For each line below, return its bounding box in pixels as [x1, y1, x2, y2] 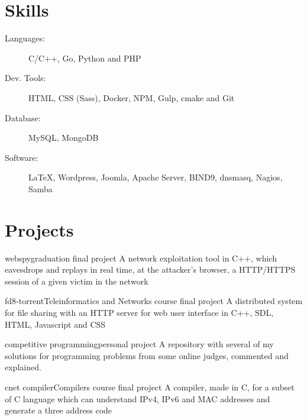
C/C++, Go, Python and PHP [28, 51, 141, 64]
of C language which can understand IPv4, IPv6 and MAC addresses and [5, 392, 270, 405]
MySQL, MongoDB [28, 131, 99, 144]
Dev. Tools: [5, 72, 46, 84]
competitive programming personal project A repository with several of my [5, 338, 274, 350]
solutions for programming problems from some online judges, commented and [5, 349, 289, 361]
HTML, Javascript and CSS [5, 318, 106, 330]
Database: [5, 111, 41, 124]
